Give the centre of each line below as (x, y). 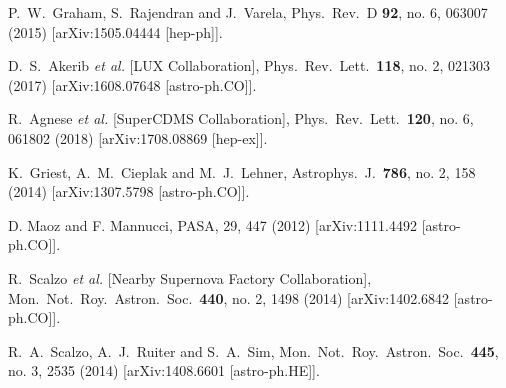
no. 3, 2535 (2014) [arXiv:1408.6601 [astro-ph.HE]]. (164, 370)
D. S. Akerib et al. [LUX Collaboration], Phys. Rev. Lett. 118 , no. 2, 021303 (249, 65)
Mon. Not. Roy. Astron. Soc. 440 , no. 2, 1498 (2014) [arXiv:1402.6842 (229, 297)
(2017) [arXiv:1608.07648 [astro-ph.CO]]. (132, 84)
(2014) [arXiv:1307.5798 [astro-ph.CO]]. (129, 191)
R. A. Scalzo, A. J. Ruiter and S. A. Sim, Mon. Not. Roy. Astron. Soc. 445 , (253, 350)
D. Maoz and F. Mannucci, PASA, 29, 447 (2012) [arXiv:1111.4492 (212, 224)
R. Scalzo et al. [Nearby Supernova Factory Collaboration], (190, 277)
